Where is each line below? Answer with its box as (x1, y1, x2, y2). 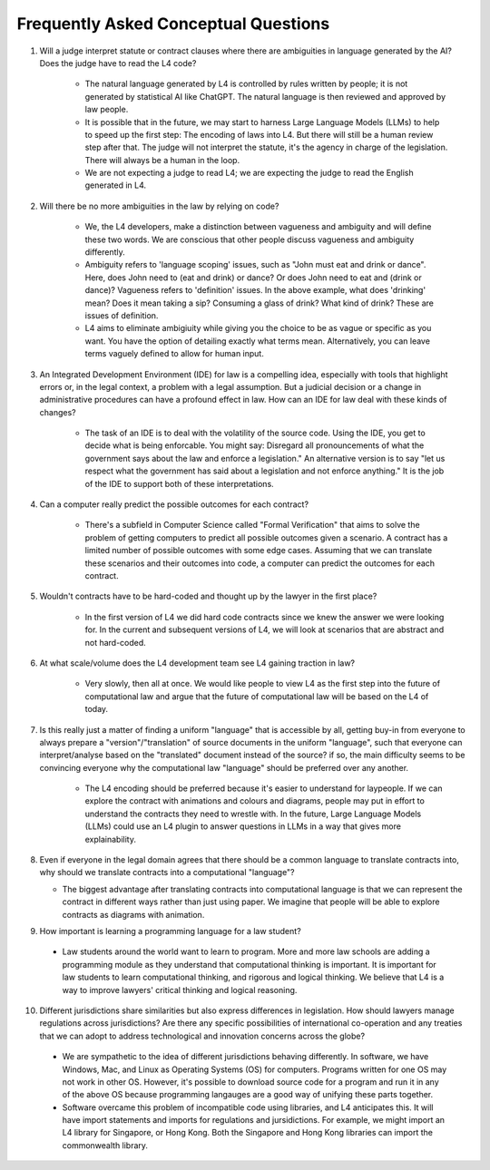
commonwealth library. (62, 1139, 149, 1151)
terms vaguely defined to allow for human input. (84, 348, 265, 359)
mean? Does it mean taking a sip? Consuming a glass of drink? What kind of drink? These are (84, 297, 435, 308)
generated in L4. (84, 180, 147, 190)
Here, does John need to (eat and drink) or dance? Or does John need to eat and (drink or (84, 272, 422, 283)
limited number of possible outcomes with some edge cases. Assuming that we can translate (84, 545, 433, 556)
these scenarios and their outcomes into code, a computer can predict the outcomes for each (84, 558, 436, 569)
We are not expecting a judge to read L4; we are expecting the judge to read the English (84, 168, 415, 179)
